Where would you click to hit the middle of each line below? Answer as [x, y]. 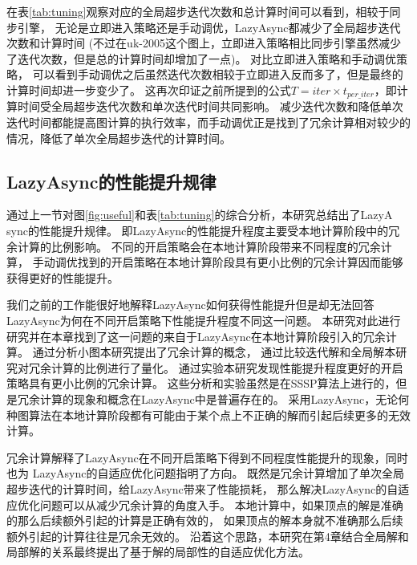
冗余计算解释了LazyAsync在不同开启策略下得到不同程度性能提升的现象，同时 [207, 457]
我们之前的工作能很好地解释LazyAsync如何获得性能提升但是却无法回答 [190, 305]
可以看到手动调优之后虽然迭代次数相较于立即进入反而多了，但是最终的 [218, 74]
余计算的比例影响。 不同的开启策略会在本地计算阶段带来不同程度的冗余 [194, 246]
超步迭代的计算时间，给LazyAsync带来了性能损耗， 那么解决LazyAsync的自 [202, 488]
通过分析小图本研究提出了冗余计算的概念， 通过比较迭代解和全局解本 [214, 352]
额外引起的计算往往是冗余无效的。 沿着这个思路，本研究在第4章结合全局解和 [208, 536]
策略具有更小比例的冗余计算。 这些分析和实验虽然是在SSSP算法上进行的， [201, 383]
